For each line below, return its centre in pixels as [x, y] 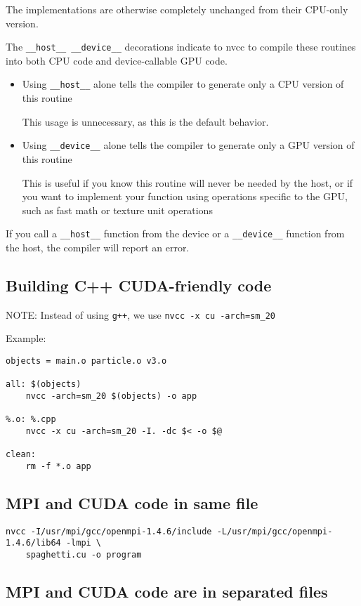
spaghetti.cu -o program [84, 555]
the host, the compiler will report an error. [98, 247]
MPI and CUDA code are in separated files [167, 592]
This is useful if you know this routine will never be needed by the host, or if [188, 182]
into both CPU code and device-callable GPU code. [117, 60]
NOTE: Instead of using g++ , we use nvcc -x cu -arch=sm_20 [140, 314]
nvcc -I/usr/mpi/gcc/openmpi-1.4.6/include [109, 531]
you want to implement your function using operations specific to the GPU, [185, 196]
